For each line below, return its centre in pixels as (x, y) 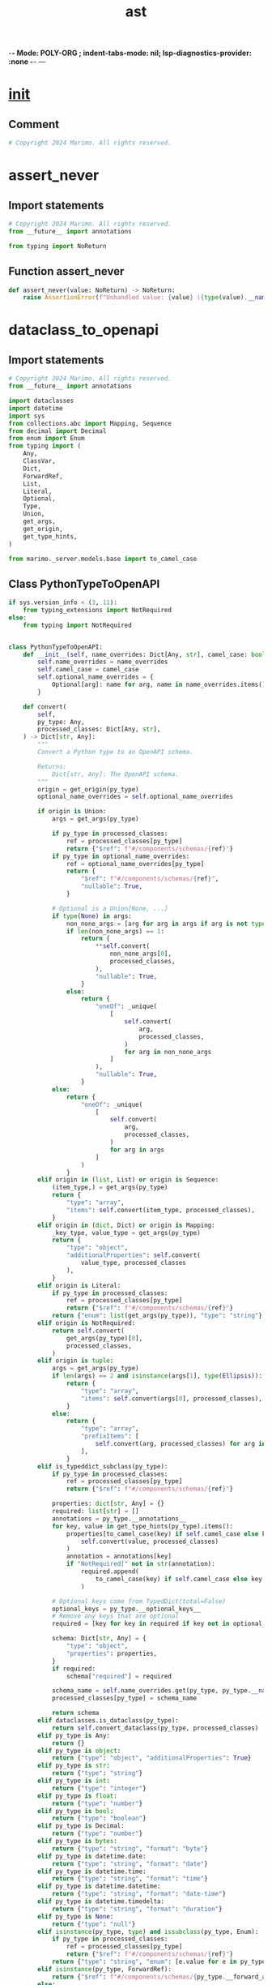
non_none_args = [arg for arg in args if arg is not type (166, 924)
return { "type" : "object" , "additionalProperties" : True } (151, 1758)
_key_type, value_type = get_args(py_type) (126, 1233)
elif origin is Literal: (79, 1285)
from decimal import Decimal (57, 431)
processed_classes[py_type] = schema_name (124, 1698)
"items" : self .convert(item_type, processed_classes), (160, 1210)
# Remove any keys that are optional (115, 1616)
